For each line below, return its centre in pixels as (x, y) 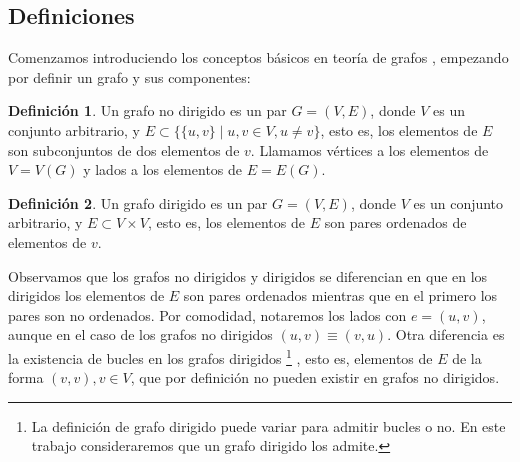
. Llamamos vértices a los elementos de (369, 149)
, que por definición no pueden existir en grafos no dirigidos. (315, 377)
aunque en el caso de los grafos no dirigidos (140, 334)
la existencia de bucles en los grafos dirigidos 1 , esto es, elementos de (220, 356)
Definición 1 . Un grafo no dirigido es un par (147, 110)
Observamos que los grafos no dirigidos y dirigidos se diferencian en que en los (248, 275)
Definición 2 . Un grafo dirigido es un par (138, 202)
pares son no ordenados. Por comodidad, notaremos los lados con (207, 314)
